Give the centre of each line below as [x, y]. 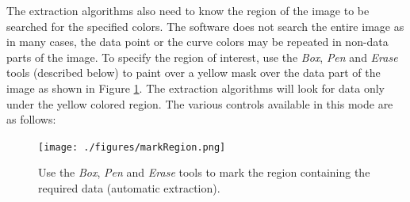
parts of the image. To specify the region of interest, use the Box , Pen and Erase [202, 57]
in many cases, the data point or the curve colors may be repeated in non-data [197, 42]
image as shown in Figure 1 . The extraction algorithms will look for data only [195, 88]
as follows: [31, 119]
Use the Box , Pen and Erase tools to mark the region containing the [204, 172]
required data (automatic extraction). [129, 188]
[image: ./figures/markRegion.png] [132, 147]
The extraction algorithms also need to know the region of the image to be [188, 10]
